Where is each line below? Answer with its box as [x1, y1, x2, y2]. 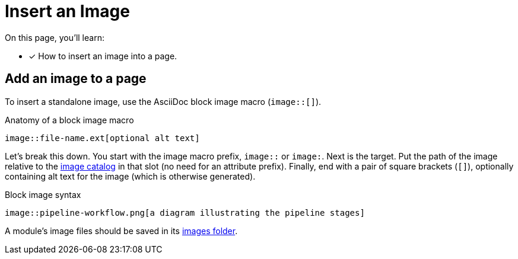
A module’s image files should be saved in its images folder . [5, 225, 238, 236]
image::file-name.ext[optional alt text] [5, 133, 200, 143]
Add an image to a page [5, 71, 147, 87]
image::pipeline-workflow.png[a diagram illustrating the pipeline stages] [5, 207, 365, 218]
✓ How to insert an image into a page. [28, 50, 177, 61]
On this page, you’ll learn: [5, 32, 104, 43]
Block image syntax [5, 189, 81, 200]
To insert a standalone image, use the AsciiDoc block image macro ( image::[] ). [5, 96, 322, 107]
